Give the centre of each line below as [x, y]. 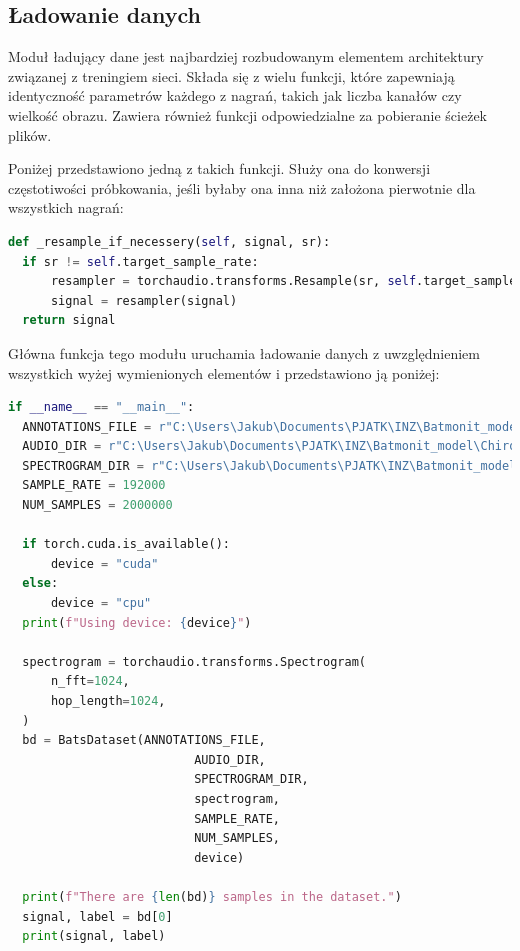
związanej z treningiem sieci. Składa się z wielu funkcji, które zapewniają [231, 75]
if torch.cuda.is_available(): [126, 544]
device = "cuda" [104, 563]
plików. [30, 134]
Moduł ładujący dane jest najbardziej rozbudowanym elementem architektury [246, 56]
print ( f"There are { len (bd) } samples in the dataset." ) [212, 896]
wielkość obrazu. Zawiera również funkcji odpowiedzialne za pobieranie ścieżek [248, 114]
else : [40, 583]
